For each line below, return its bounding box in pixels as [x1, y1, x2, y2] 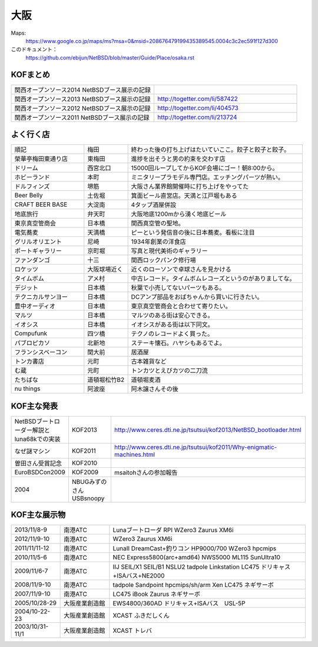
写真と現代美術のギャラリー [131, 247, 208, 255]
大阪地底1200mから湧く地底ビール [131, 210, 227, 218]
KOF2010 [71, 458, 97, 467]
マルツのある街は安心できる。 [131, 311, 214, 319]
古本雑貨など [131, 357, 167, 365]
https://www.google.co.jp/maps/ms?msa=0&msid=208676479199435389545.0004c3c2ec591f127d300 [25, 37, 279, 44]
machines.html [114, 450, 155, 458]
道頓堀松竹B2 [87, 376, 125, 384]
